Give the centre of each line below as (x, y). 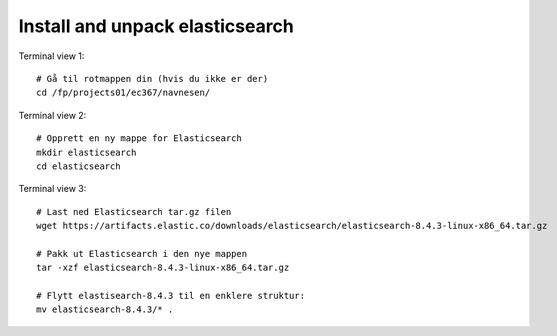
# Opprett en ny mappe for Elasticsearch (139, 138)
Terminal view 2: (52, 115)
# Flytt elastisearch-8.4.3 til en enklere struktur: (170, 296)
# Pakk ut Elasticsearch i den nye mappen (142, 253)
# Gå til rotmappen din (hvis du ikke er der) (152, 78)
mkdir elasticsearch (86, 152)
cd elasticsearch (78, 166)
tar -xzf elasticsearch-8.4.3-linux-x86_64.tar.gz (163, 268)
